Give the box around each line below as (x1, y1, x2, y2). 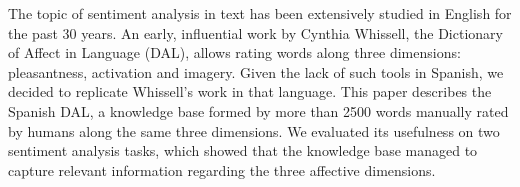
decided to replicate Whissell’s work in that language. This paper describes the (8, 81, 492, 102)
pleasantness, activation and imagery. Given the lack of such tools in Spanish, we (8, 61, 504, 82)
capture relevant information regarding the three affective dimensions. (8, 159, 436, 180)
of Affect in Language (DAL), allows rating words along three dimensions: (8, 42, 461, 63)
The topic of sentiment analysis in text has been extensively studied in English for (8, 3, 512, 23)
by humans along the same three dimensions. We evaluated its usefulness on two (8, 120, 500, 141)
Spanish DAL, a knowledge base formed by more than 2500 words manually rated (8, 100, 509, 121)
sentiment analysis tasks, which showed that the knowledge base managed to (8, 140, 478, 161)
